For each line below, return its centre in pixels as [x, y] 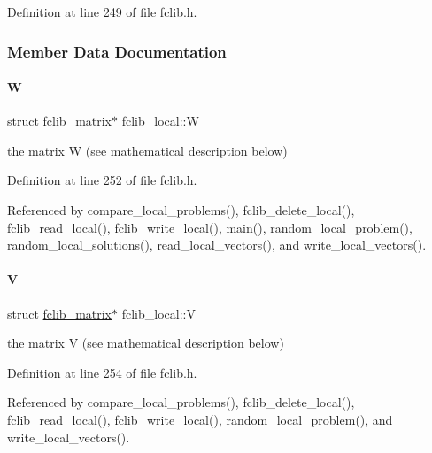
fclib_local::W [160, 121]
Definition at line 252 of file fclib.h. [102, 180]
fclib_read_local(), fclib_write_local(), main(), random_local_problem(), [210, 227]
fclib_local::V [158, 313]
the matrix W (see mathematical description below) [147, 150]
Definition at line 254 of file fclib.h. [102, 372]
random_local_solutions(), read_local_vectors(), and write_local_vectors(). [217, 245]
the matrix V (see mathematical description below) [146, 343]
